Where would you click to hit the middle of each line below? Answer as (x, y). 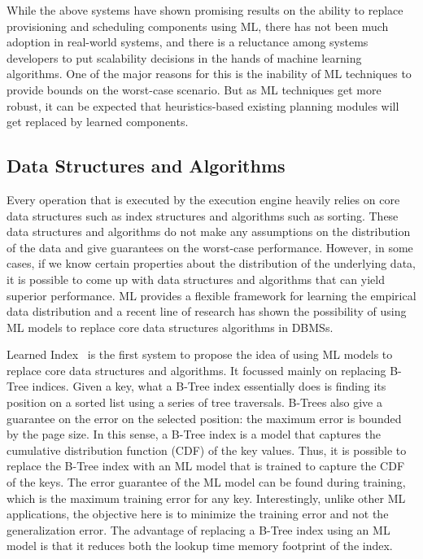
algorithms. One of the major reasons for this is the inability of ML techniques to (209, 74)
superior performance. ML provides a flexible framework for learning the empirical (211, 295)
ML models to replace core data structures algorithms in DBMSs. (170, 327)
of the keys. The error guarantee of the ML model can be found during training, (206, 482)
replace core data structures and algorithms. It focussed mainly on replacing (196, 370)
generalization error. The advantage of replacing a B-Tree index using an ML (198, 529)
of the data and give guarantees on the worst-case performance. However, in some (210, 247)
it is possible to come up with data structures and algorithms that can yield (196, 279)
